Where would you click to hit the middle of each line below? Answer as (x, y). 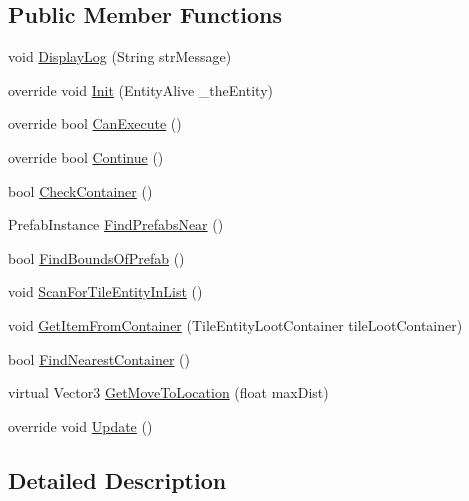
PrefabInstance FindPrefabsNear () (116, 224)
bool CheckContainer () (80, 190)
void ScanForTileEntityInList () (105, 291)
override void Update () (80, 425)
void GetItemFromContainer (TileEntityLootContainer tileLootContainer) (235, 324)
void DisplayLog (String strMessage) (120, 56)
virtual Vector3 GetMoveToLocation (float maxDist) (168, 392)
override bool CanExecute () (95, 123)
